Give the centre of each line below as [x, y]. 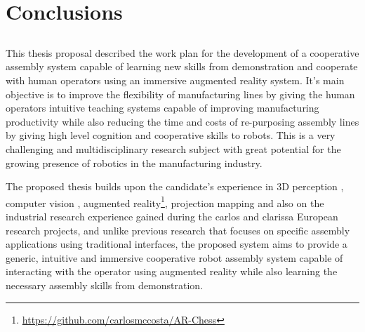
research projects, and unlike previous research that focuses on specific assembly [178, 230]
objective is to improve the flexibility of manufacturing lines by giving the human [180, 94]
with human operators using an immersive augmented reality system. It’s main [175, 80]
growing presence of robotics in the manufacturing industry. [134, 162]
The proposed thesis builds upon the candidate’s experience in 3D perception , [175, 186]
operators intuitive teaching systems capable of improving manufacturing [162, 108]
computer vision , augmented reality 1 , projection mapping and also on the [165, 201]
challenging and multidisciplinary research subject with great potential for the [173, 148]
